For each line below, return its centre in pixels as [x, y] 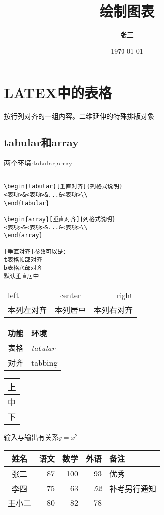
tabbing [44, 362]
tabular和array [41, 142]
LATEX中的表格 [58, 93]
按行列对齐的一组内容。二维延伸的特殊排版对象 [79, 116]
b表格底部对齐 [23, 268]
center [70, 295]
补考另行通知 [133, 488]
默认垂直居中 [21, 276]
